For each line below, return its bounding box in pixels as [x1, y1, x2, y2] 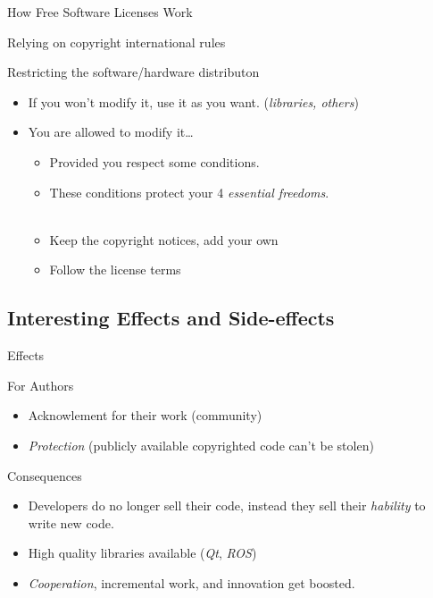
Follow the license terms [49, 260, 181, 279]
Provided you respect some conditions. [49, 152, 260, 171]
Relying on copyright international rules [7, 32, 226, 51]
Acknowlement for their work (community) [28, 406, 262, 425]
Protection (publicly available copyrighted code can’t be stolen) [28, 435, 374, 454]
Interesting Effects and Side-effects [7, 304, 335, 332]
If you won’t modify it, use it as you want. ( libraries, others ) [28, 92, 359, 111]
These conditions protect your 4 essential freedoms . [49, 182, 329, 201]
